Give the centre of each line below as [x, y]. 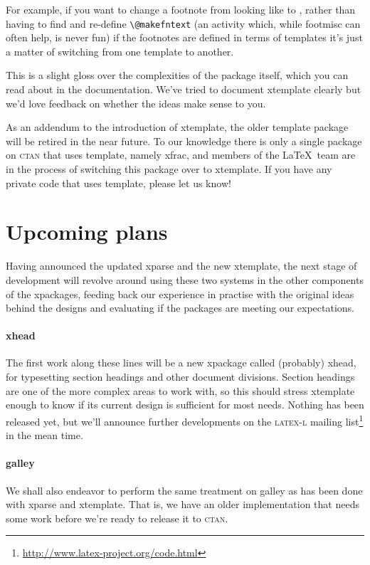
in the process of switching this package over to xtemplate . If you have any [169, 169]
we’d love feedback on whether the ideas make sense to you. [136, 103]
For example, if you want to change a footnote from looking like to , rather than [181, 9]
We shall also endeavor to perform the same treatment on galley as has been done [184, 490]
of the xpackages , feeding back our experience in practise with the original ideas [180, 294]
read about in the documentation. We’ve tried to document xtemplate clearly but [184, 89]
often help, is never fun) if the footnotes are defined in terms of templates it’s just [184, 37]
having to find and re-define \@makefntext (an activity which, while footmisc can [183, 23]
